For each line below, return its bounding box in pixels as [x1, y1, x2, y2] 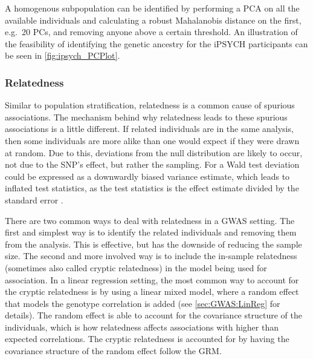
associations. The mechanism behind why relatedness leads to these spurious [5, 110, 288, 123]
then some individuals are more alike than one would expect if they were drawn [5, 134, 300, 147]
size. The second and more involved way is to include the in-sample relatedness [5, 249, 297, 262]
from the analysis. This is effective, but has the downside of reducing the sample [5, 237, 302, 250]
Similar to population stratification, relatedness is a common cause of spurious [5, 99, 295, 111]
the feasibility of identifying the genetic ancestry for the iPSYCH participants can [5, 37, 308, 50]
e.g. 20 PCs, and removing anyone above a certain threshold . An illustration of [5, 25, 298, 38]
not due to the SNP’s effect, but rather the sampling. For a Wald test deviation [5, 158, 300, 171]
